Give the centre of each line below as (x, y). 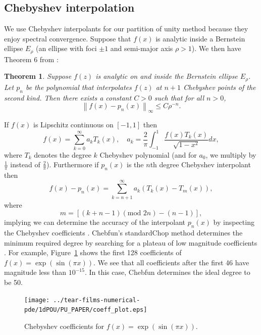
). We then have (216, 48)
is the (135, 164)
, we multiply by (231, 154)
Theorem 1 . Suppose (38, 76)
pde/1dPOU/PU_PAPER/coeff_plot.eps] (86, 310)
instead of (25, 164)
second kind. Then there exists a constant (68, 97)
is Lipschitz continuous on (73, 125)
